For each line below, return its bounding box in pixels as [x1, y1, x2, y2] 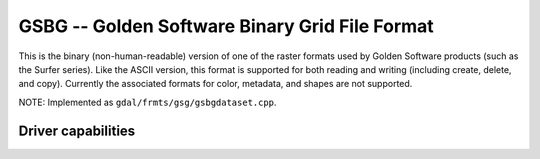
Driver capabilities [18, 122, 136, 139]
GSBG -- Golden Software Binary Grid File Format [18, 15, 434, 37]
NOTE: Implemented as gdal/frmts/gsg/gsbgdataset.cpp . [18, 96, 277, 108]
